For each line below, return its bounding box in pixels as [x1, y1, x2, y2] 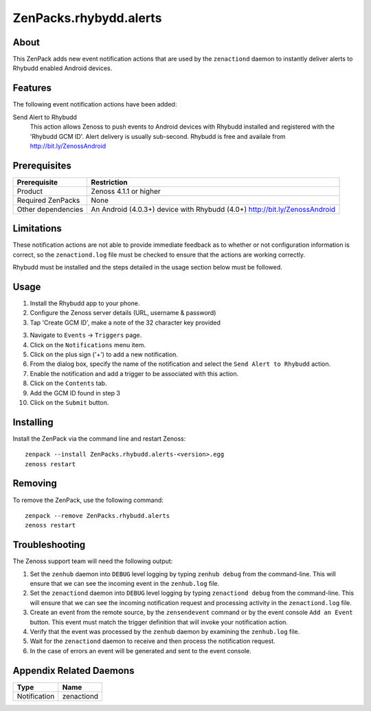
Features [12, 83, 52, 94]
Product [16, 186, 43, 196]
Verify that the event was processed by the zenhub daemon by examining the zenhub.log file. [30, 627, 300, 635]
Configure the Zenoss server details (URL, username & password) [30, 309, 216, 317]
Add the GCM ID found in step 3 [30, 389, 120, 397]
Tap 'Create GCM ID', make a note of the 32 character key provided [30, 318, 221, 327]
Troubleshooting [12, 539, 86, 551]
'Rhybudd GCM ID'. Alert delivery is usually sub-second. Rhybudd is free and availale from [30, 132, 286, 140]
